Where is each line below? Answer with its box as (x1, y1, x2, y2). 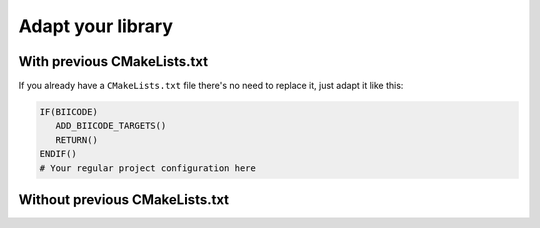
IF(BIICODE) (39, 106, 99, 118)
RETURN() (55, 134, 99, 145)
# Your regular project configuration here (39, 162, 257, 174)
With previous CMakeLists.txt (18, 53, 209, 70)
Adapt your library (18, 15, 174, 37)
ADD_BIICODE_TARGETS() (55, 120, 167, 132)
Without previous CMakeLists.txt (18, 191, 230, 209)
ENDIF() (39, 148, 77, 160)
